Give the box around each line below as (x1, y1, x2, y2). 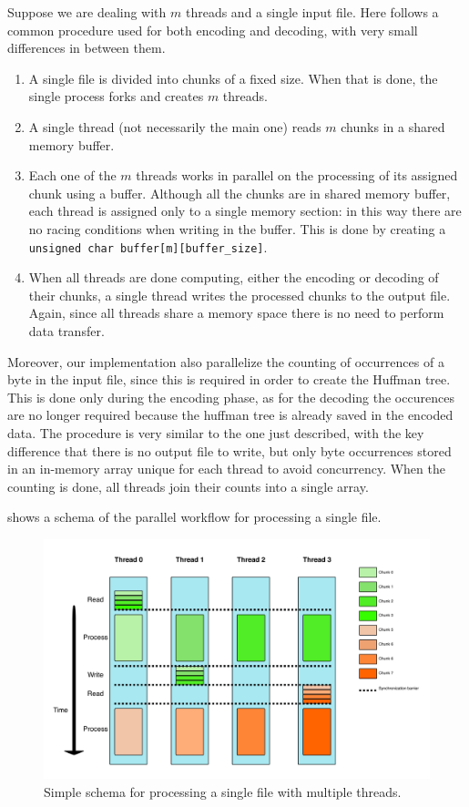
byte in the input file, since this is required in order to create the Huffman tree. (7, 370, 451, 389)
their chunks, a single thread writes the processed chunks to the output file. (28, 285, 451, 304)
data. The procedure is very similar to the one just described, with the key (7, 423, 424, 442)
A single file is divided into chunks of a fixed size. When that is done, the (28, 68, 438, 87)
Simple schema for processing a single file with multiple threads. (44, 781, 402, 801)
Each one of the (28, 166, 117, 185)
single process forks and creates (28, 87, 204, 106)
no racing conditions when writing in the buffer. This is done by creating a (28, 219, 446, 238)
